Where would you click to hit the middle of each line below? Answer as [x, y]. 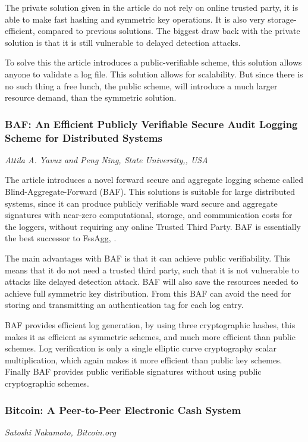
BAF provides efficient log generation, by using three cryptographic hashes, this [150, 325]
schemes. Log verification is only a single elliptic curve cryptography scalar [141, 348]
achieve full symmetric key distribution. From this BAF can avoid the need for [148, 293]
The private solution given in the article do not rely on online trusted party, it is [152, 7]
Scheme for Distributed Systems [84, 137]
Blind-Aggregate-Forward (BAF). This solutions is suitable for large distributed [150, 192]
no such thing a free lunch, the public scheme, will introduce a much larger [141, 85]
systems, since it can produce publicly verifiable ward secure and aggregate [141, 203]
